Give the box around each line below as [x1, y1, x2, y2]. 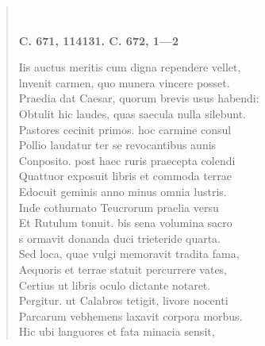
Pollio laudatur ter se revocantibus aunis [18, 136, 217, 153]
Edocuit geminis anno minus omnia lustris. [18, 183, 227, 199]
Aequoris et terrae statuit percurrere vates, [18, 260, 228, 277]
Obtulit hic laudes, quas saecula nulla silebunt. [18, 105, 246, 121]
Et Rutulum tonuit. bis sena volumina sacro [18, 214, 232, 231]
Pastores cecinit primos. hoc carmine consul [18, 121, 232, 137]
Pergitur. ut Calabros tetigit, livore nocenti [18, 292, 229, 309]
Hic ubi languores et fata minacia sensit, [18, 323, 215, 340]
